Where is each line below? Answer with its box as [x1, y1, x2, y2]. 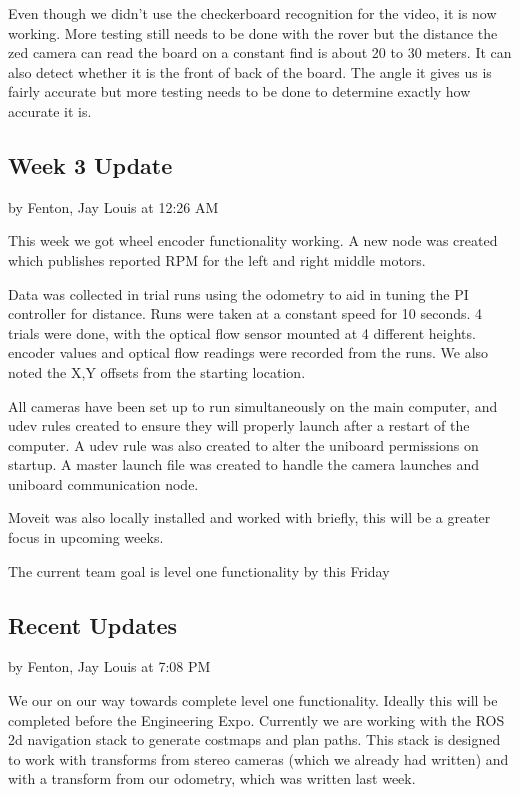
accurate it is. [8, 100, 92, 121]
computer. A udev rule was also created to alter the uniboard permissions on [8, 434, 479, 455]
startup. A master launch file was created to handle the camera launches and [8, 454, 479, 475]
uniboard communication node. [8, 473, 199, 494]
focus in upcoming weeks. [8, 527, 164, 548]
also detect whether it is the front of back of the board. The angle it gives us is [8, 61, 492, 82]
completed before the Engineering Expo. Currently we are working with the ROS [8, 709, 505, 730]
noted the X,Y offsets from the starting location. [8, 361, 306, 382]
